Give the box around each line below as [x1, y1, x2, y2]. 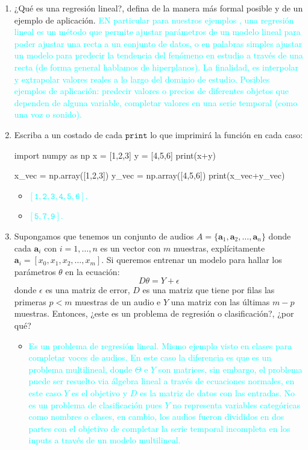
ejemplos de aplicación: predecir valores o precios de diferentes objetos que [14, 84, 289, 97]
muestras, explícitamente [173, 241, 265, 254]
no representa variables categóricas [172, 398, 301, 411]
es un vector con [100, 241, 161, 254]
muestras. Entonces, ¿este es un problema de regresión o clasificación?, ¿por [14, 307, 294, 320]
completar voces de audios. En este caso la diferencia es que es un [28, 351, 271, 364]
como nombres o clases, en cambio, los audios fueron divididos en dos [28, 410, 284, 423]
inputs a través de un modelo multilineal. [28, 434, 181, 446]
